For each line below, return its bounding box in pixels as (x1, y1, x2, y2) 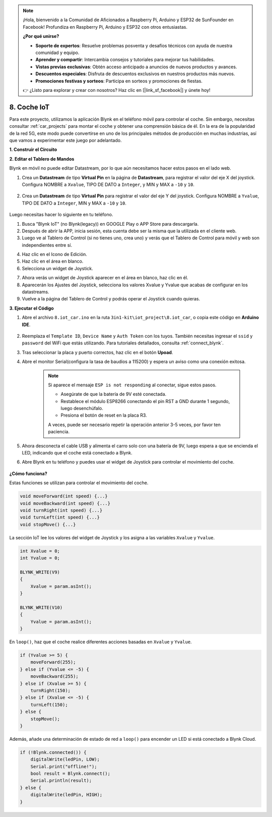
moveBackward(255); (30, 674, 79, 679)
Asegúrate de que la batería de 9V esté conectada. (60, 391, 167, 397)
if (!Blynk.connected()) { (20, 749, 87, 755)
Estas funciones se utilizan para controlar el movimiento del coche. (9, 480, 149, 486)
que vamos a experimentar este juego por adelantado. (9, 137, 122, 143)
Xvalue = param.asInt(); (30, 583, 92, 589)
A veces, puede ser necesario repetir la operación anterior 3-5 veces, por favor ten (48, 422, 221, 428)
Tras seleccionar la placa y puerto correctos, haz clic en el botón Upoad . (22, 349, 173, 355)
